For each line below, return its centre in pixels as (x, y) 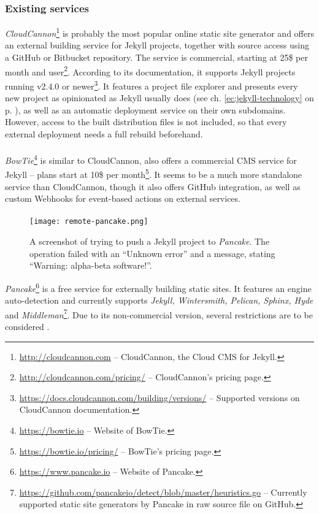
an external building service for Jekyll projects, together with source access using (157, 45)
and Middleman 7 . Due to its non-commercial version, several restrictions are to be (159, 313)
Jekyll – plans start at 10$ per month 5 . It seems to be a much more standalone (154, 174)
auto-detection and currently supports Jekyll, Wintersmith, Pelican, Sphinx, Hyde (159, 300)
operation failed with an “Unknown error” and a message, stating (152, 253)
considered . (27, 326)
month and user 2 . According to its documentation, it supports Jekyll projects (150, 71)
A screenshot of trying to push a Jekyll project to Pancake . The (150, 241)
